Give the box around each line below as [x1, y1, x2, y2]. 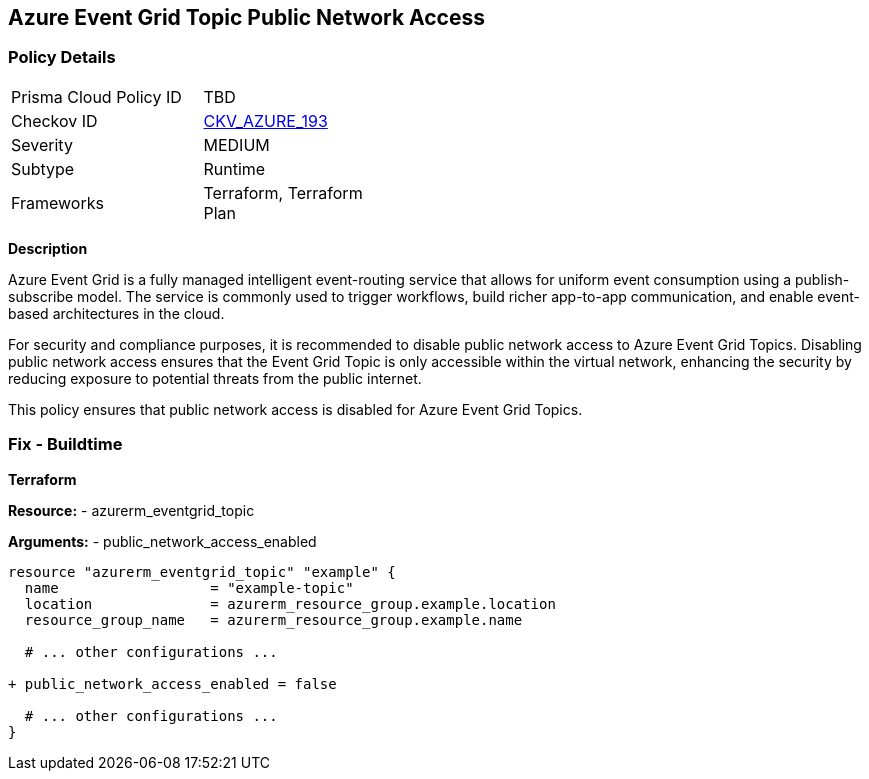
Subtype [11, 158, 75, 179]
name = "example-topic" [24, 579, 354, 596]
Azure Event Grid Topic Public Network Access [8, 5, 486, 30]
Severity [11, 134, 73, 155]
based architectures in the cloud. [8, 304, 225, 322]
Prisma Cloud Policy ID [11, 86, 182, 107]
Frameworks [11, 192, 104, 213]
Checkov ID [11, 110, 98, 131]
